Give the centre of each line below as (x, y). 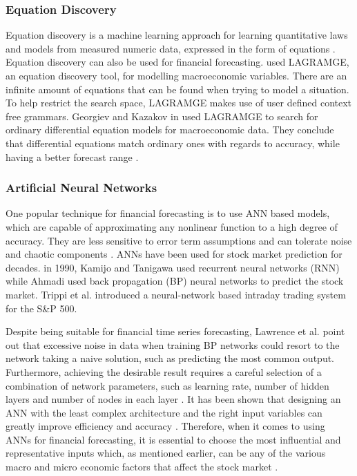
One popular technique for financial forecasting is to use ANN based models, (168, 213)
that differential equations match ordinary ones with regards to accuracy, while (173, 143)
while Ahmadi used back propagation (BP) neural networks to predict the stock (175, 281)
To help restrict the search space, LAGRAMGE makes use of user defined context (179, 103)
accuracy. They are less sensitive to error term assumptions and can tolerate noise (179, 240)
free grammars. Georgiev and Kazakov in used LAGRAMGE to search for (162, 116)
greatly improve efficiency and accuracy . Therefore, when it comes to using (165, 426)
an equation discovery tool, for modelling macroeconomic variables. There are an (176, 75)
